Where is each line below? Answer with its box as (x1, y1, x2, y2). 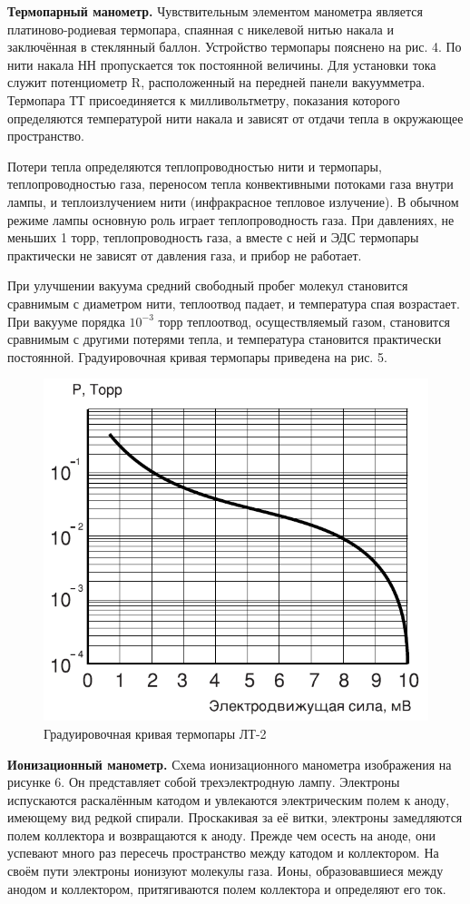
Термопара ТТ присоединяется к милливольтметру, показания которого (7, 90, 400, 109)
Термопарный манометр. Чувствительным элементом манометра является (7, 2, 423, 20)
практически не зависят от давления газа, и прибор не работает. (7, 245, 362, 264)
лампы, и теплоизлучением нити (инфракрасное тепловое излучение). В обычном (7, 192, 459, 211)
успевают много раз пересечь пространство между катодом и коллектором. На (7, 843, 439, 862)
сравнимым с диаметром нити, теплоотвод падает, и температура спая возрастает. (7, 293, 460, 312)
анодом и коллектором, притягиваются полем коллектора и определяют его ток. (7, 879, 446, 898)
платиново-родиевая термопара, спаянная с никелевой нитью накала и (7, 19, 394, 38)
